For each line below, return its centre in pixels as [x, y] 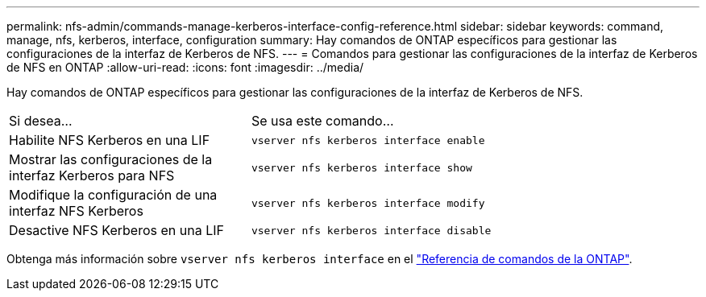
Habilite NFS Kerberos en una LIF [110, 140]
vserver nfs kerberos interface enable [368, 140]
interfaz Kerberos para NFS [92, 175]
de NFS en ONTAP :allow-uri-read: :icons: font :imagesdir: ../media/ [185, 67]
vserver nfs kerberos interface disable [371, 230]
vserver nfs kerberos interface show [361, 167]
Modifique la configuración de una [113, 195]
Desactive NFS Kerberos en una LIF [116, 230]
